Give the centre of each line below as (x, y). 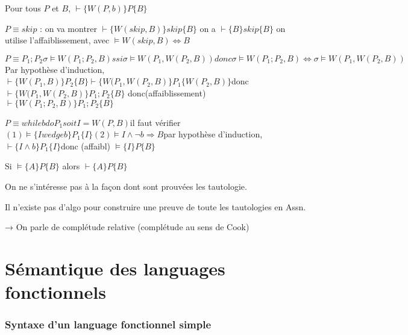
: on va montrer (69, 28)
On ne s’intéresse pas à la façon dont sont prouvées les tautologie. (126, 186)
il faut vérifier (155, 122)
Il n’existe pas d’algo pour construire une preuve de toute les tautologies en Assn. (155, 206)
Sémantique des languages (115, 268)
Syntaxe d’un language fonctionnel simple (108, 324)
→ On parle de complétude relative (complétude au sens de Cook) (127, 227)
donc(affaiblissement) (167, 92)
